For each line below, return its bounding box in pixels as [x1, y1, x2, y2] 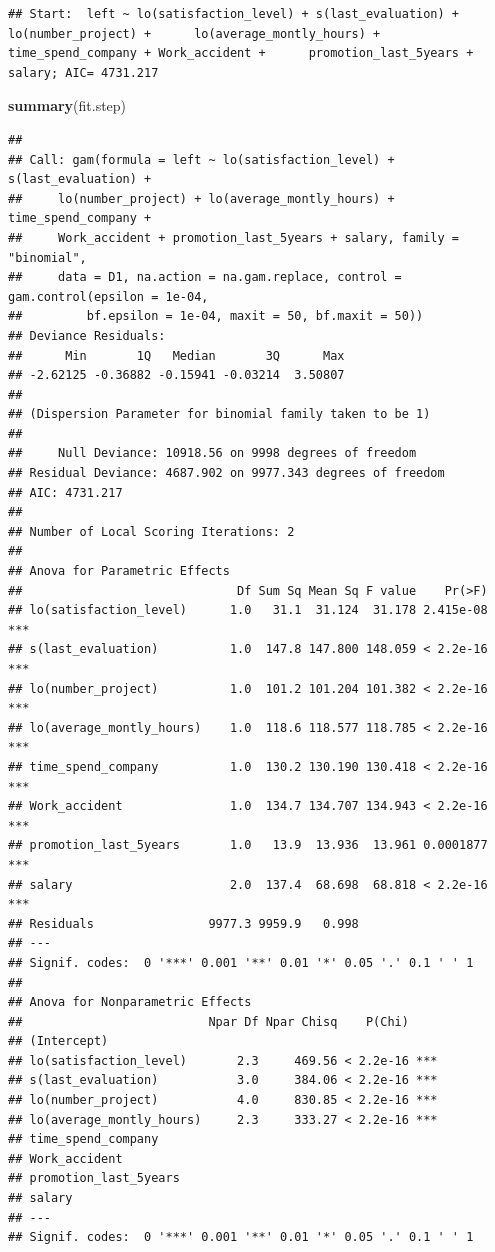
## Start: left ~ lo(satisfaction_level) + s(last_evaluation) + [8, 7, 460, 21]
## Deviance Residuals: [8, 328, 166, 343]
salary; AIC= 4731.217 [8, 65, 159, 80]
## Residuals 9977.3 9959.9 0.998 [8, 916, 359, 931]
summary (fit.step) [8, 95, 127, 116]
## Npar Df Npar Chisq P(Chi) [8, 1014, 409, 1029]
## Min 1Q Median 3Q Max [8, 348, 345, 363]
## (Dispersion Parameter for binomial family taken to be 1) [8, 407, 431, 422]
